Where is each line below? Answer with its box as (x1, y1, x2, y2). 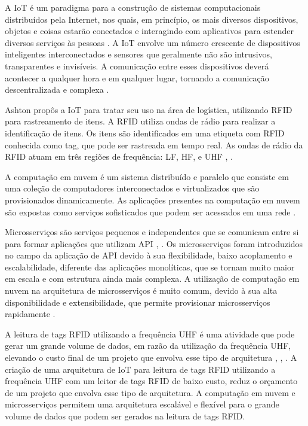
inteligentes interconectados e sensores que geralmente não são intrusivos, (5, 48, 272, 60)
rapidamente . (5, 308, 56, 320)
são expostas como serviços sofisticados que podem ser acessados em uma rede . (5, 205, 296, 218)
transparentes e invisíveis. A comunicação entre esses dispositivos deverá (5, 59, 269, 72)
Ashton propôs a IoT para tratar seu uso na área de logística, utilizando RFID (5, 103, 292, 115)
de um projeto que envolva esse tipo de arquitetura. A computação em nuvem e (5, 386, 295, 398)
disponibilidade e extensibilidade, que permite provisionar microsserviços (5, 296, 270, 308)
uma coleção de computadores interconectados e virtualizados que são (5, 182, 260, 194)
